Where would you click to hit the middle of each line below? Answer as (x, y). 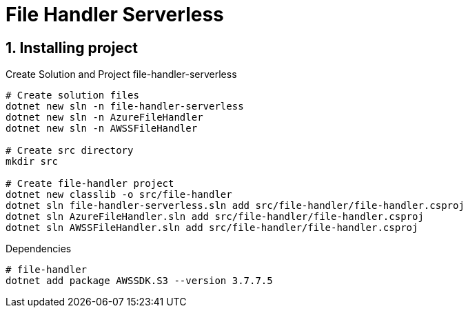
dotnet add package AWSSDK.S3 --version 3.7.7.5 (139, 281)
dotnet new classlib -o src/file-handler (119, 195)
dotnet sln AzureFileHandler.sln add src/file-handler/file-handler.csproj (215, 217)
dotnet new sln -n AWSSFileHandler (102, 129)
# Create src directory (70, 151)
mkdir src (32, 162)
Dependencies (39, 249)
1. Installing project (72, 48)
